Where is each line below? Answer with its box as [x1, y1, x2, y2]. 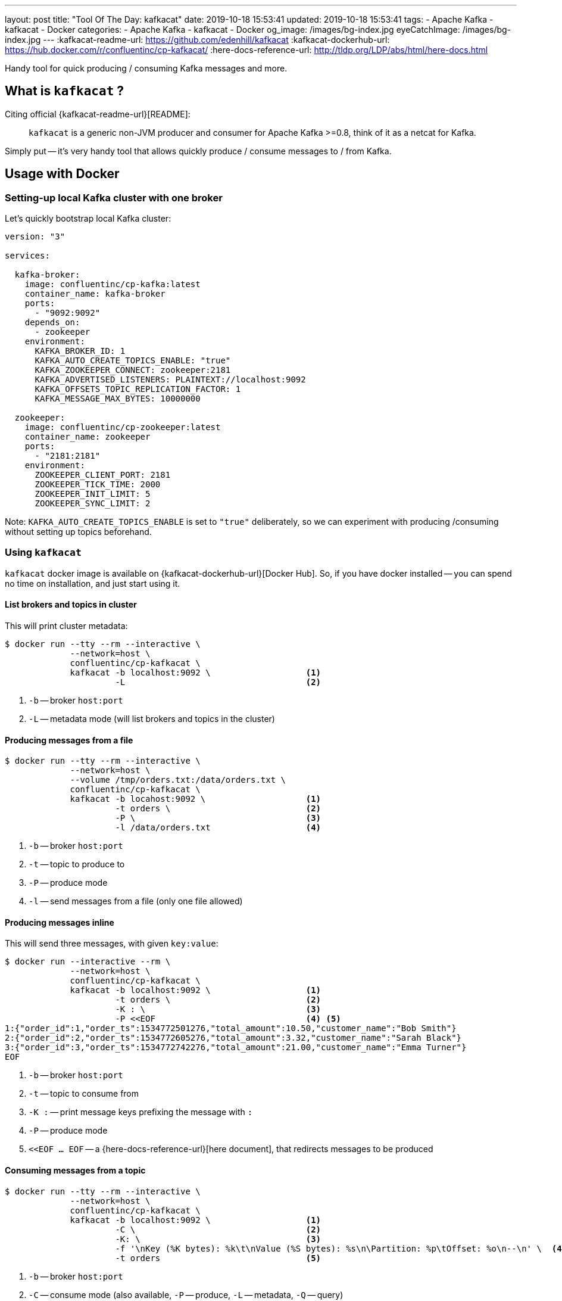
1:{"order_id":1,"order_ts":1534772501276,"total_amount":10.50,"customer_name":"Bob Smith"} [5, 1023, 457, 1034]
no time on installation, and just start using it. [5, 578, 180, 589]
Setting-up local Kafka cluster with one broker [5, 191, 223, 204]
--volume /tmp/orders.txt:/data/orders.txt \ [70, 775, 286, 785]
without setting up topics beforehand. [5, 527, 152, 537]
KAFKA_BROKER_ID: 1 [35, 346, 126, 356]
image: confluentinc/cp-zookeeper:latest [24, 422, 221, 432]
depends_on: [24, 318, 80, 328]
